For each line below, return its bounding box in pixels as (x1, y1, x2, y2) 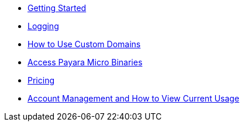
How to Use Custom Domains (28, 39, 141, 49)
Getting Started (28, 3, 87, 13)
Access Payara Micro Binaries (28, 57, 143, 67)
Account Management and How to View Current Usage (28, 93, 239, 103)
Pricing (28, 75, 54, 85)
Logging (28, 21, 59, 31)
